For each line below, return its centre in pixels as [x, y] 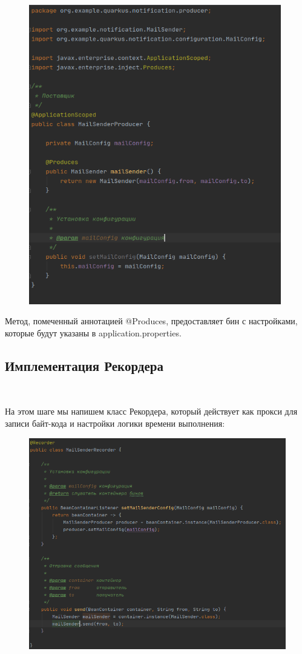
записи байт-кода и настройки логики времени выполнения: [115, 423]
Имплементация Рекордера [84, 365]
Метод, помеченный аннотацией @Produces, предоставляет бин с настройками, [151, 321]
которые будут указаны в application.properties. [93, 333]
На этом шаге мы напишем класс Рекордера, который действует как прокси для [151, 411]
